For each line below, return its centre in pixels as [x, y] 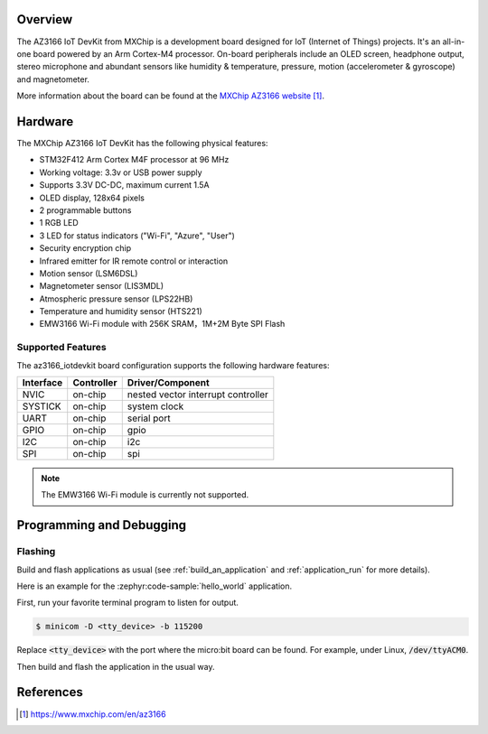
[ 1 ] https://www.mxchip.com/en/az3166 [93, 714]
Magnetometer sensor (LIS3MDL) [102, 286]
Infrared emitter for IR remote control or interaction [134, 261]
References [50, 692]
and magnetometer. [53, 79]
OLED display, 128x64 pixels [92, 198]
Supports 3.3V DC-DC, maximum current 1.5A [124, 185]
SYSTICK [42, 406]
